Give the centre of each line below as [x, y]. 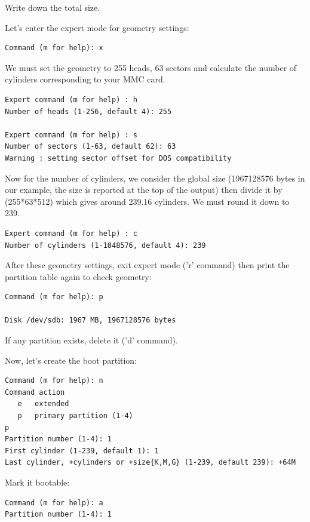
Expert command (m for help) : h [71, 99]
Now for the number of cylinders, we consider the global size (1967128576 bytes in [155, 178]
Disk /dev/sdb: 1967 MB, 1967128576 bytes [90, 320]
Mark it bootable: [37, 482]
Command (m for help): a [54, 503]
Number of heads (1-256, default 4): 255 [88, 111]
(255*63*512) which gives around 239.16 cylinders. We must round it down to [147, 201]
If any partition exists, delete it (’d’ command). [91, 340]
